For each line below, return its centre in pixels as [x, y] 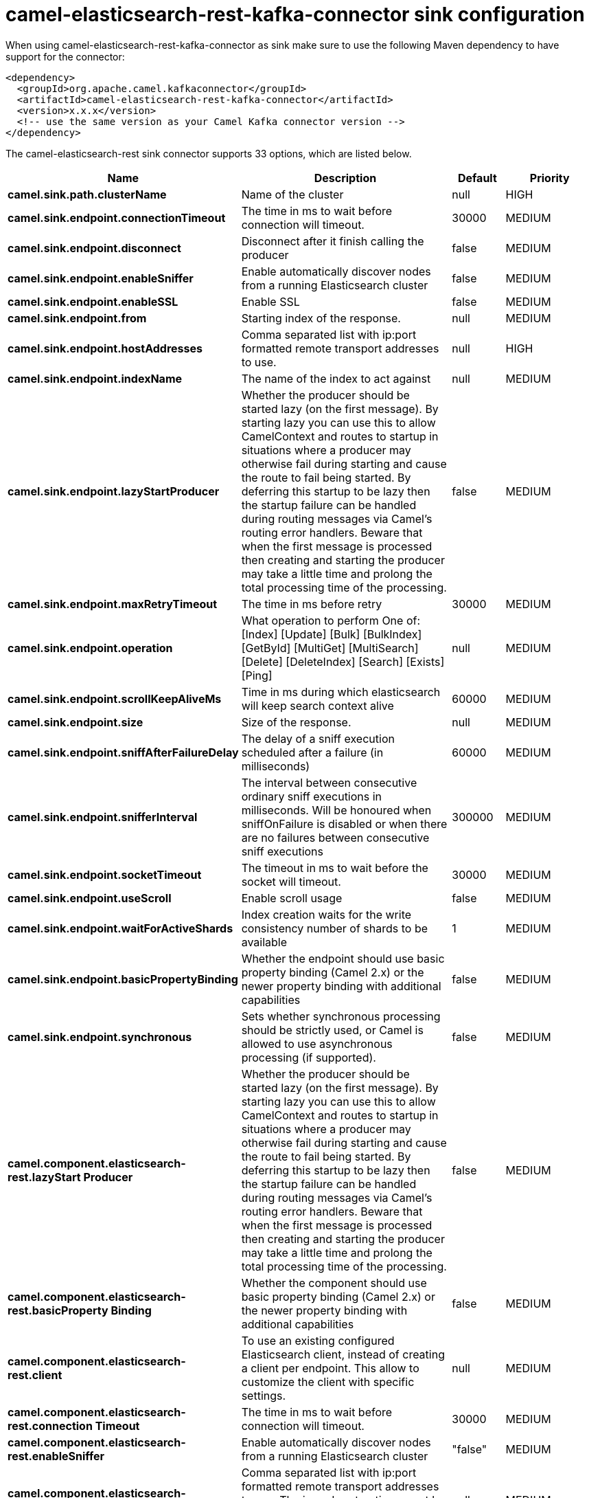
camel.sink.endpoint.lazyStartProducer [114, 491]
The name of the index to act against [336, 378]
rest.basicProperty [58, 1310]
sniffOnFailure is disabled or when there [344, 824]
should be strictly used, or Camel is [332, 1030]
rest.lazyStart [44, 1177]
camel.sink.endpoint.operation [90, 648]
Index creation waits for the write [326, 914]
